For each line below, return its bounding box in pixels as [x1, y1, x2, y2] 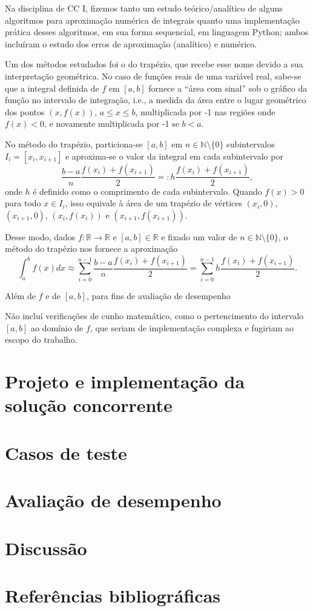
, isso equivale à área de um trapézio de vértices [65, 197, 243, 209]
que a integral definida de [5, 81, 99, 94]
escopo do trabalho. [5, 333, 77, 346]
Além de [5, 289, 36, 302]
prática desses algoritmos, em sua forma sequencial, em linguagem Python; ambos [5, 25, 309, 38]
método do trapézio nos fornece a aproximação [5, 242, 178, 255]
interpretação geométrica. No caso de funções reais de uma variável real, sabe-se [5, 69, 301, 82]
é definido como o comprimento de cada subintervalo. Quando [33, 184, 262, 197]
